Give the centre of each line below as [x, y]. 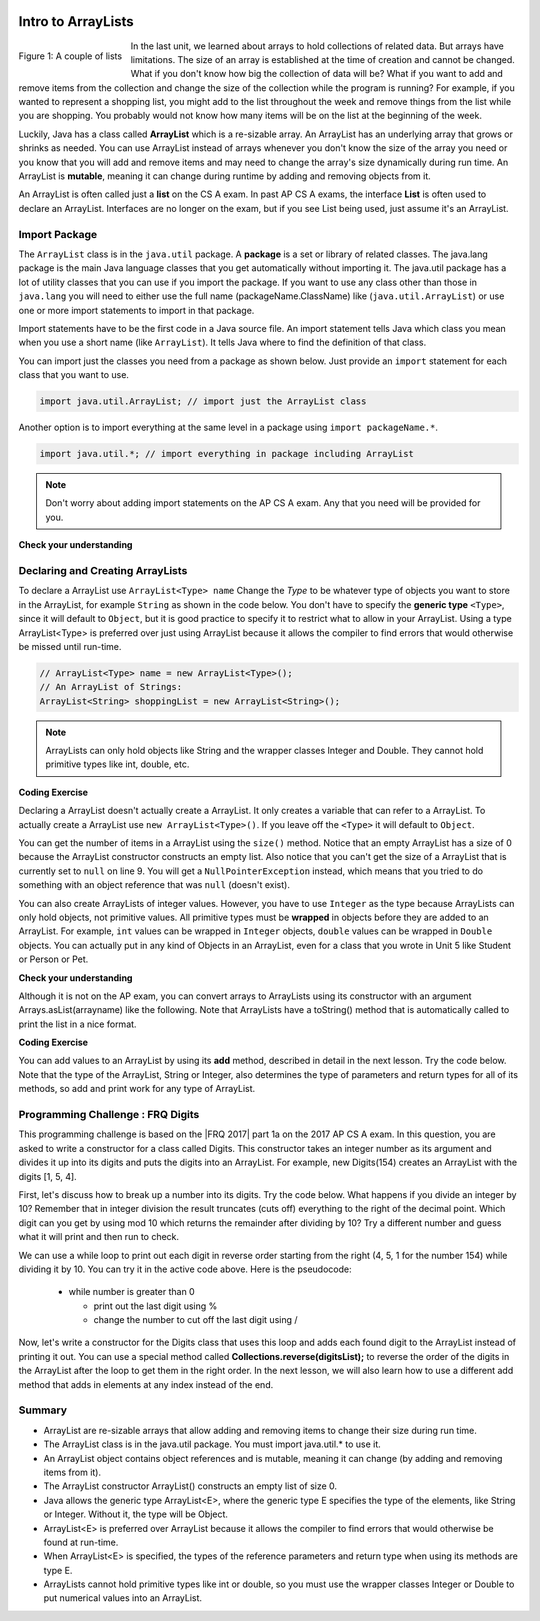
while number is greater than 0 [131, 1292]
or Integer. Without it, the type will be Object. [136, 1514]
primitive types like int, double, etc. [117, 764]
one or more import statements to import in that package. [136, 310]
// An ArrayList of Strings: [111, 687]
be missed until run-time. [70, 646]
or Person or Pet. [53, 959]
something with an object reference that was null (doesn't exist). [154, 885]
